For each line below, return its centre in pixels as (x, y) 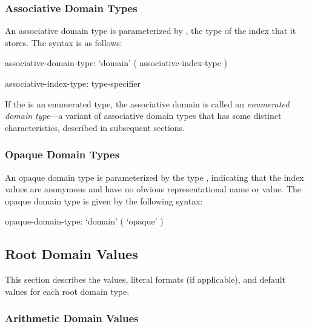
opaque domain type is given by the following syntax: (104, 201)
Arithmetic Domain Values (72, 318)
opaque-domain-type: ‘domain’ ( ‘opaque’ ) (84, 221)
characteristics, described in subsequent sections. (95, 127)
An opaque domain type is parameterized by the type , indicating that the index (154, 177)
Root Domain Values (71, 254)
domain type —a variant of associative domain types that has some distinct (143, 116)
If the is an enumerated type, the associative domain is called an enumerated (147, 103)
